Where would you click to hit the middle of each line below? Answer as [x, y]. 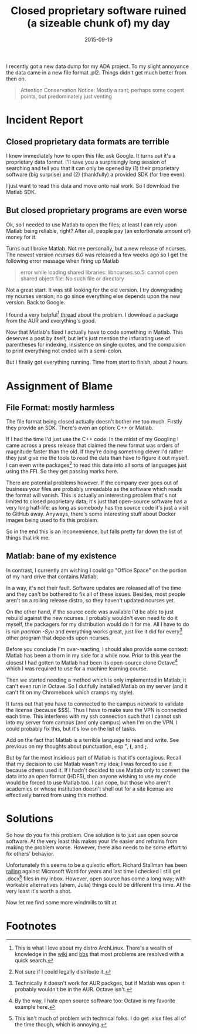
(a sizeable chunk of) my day [98, 23]
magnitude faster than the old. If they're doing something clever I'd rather [95, 452]
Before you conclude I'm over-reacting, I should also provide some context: [97, 649]
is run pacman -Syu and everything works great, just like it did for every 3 [94, 630]
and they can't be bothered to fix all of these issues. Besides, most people [96, 594]
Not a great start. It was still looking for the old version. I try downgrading [94, 290]
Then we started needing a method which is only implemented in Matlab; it [96, 680]
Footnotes [31, 926]
